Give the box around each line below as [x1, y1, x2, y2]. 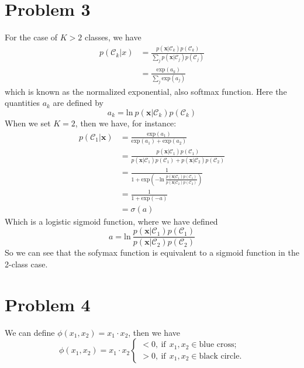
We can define [5, 326, 55, 338]
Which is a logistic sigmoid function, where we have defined [5, 215, 218, 227]
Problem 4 [5, 292, 91, 316]
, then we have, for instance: [75, 117, 177, 129]
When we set [5, 117, 51, 129]
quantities [5, 97, 40, 109]
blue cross [199, 341, 234, 349]
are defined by [53, 97, 103, 109]
